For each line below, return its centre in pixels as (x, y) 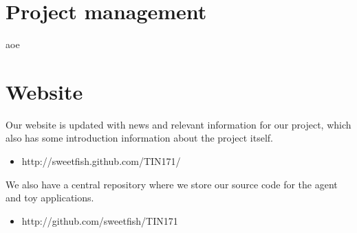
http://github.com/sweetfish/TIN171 (100, 220)
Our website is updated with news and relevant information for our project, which (178, 124)
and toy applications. (50, 198)
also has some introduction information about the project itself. (139, 138)
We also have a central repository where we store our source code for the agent (172, 184)
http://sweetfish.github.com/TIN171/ (101, 161)
